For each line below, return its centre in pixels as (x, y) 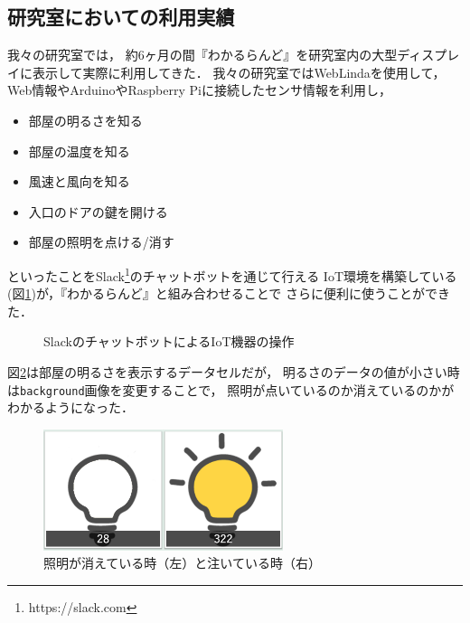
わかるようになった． (70, 407)
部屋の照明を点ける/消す (101, 242)
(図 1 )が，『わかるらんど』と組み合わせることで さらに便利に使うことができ (229, 293)
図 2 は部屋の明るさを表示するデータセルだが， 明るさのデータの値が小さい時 (234, 371)
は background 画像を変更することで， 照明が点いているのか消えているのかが (231, 389)
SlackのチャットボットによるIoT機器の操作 (169, 341)
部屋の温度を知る (79, 151)
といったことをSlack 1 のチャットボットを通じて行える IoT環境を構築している (232, 274)
